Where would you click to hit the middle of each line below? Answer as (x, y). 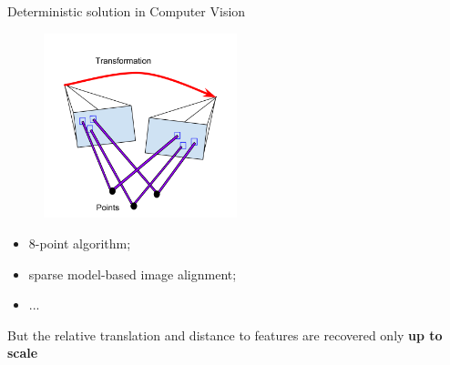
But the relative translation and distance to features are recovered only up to (225, 335)
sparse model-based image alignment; (133, 274)
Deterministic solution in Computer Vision (127, 11)
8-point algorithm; (80, 243)
